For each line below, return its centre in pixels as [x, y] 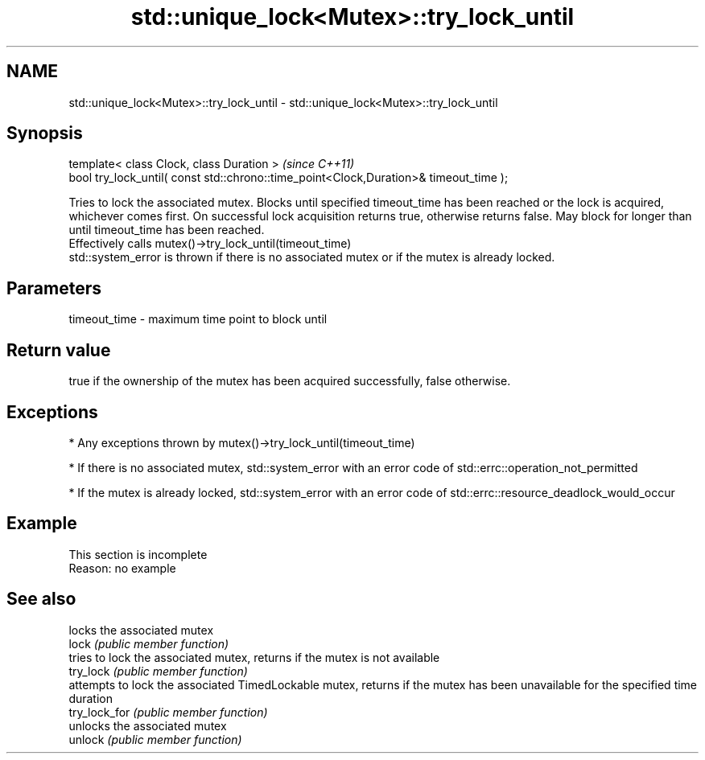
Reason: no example [122, 568]
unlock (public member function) [155, 739]
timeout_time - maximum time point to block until [198, 319]
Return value [59, 350]
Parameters [54, 288]
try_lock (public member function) [158, 671]
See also [41, 599]
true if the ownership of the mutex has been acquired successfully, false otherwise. [290, 381]
